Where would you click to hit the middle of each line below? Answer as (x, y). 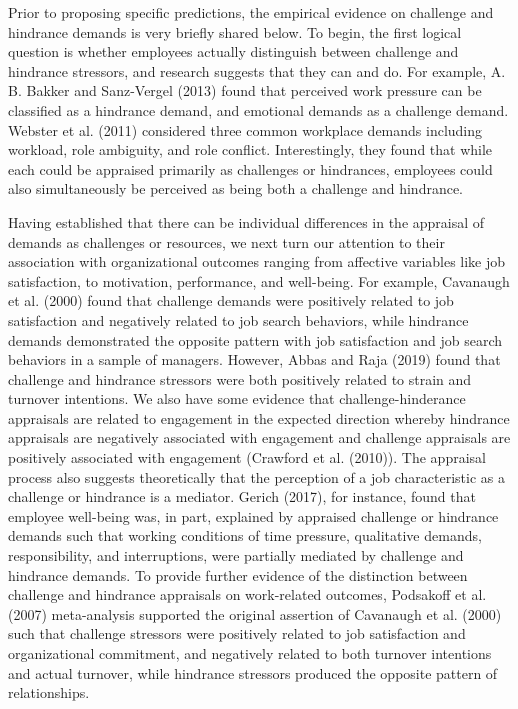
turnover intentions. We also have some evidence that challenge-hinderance (237, 398)
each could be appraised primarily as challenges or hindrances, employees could (250, 168)
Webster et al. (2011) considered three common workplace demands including (245, 129)
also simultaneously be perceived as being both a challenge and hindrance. (236, 188)
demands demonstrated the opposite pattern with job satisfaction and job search (255, 339)
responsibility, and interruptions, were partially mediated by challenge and (236, 555)
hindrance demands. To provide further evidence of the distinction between (238, 574)
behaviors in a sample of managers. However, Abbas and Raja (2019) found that (254, 359)
